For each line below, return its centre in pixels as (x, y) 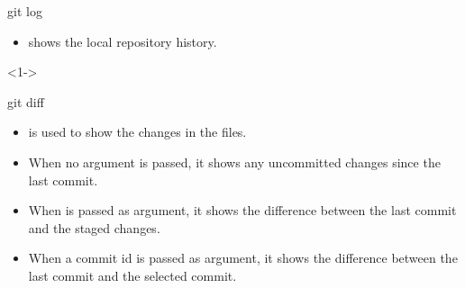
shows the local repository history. (123, 41)
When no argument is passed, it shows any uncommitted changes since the (234, 162)
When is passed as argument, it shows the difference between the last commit (242, 210)
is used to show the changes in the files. (137, 132)
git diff (26, 101)
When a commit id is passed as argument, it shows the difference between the (243, 258)
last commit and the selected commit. (132, 275)
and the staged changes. (94, 227)
